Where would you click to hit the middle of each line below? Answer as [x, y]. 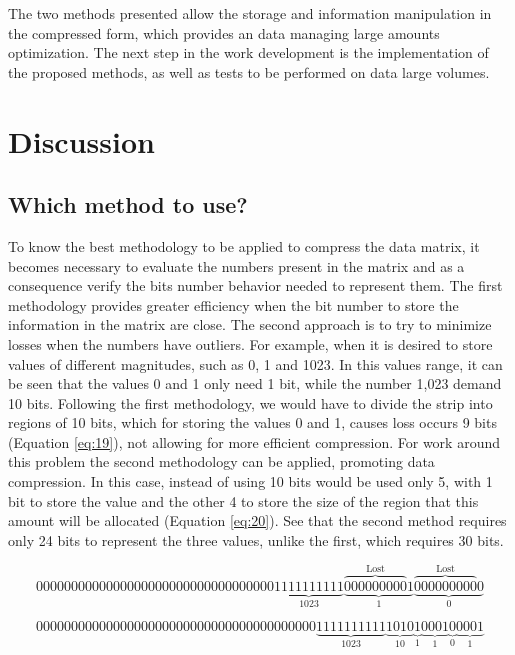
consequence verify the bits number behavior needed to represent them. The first [255, 285]
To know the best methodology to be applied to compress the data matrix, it [244, 245]
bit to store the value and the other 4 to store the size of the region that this [243, 500]
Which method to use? [128, 204]
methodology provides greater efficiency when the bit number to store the [233, 304]
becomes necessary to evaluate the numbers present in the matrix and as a [236, 265]
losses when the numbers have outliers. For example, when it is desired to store [250, 343]
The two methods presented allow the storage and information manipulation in [250, 13]
